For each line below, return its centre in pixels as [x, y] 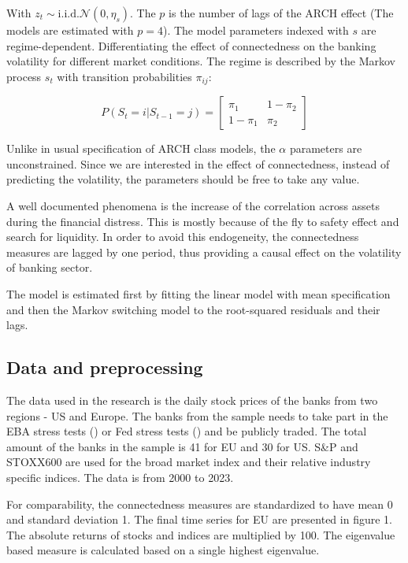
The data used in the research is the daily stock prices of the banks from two [192, 400]
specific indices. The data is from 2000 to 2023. [120, 477]
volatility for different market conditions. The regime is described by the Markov [201, 61]
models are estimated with [70, 30]
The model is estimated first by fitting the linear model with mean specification [198, 293]
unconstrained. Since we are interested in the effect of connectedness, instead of [198, 163]
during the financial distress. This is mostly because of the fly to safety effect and [203, 221]
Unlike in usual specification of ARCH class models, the [141, 148]
